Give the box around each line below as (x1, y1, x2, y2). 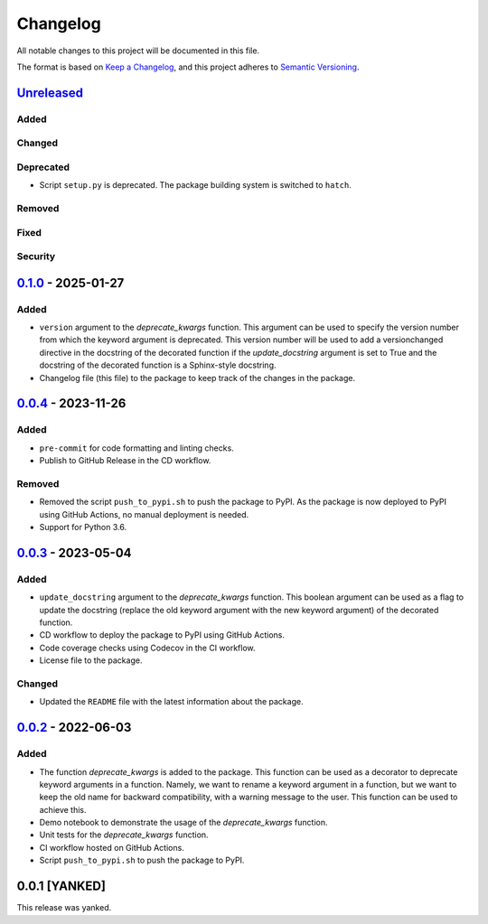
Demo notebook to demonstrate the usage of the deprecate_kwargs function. (39, 817, 328, 828)
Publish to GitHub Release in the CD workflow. (39, 455, 211, 466)
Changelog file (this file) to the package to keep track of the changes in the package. (39, 372, 356, 383)
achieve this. (39, 804, 87, 815)
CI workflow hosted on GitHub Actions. (39, 842, 184, 853)
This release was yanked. (16, 902, 112, 913)
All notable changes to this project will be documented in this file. (16, 45, 260, 56)
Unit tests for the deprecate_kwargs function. (39, 829, 209, 840)
